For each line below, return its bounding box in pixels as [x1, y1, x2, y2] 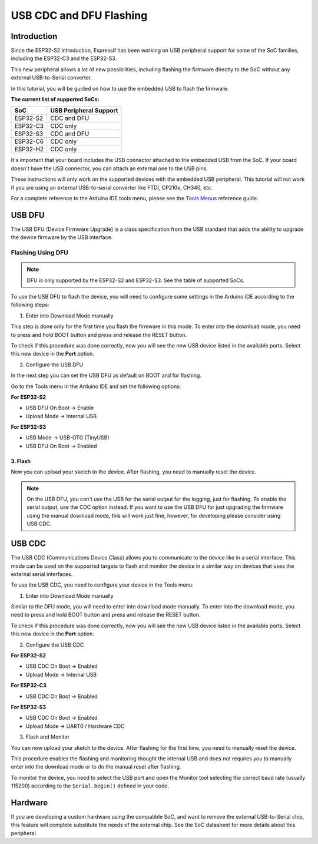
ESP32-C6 [14, 137, 44, 145]
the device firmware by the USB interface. [11, 234, 113, 241]
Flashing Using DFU [11, 249, 69, 257]
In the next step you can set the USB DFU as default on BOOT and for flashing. [11, 372, 201, 379]
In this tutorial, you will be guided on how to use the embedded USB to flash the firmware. [11, 85, 229, 92]
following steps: [11, 301, 49, 309]
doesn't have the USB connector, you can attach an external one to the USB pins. [11, 165, 208, 172]
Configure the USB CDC [25, 641, 84, 648]
